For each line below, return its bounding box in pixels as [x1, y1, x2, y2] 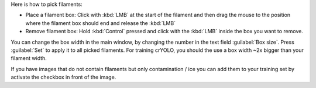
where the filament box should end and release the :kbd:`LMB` [25, 19, 176, 26]
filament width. [11, 55, 47, 62]
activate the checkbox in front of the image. [11, 73, 116, 81]
